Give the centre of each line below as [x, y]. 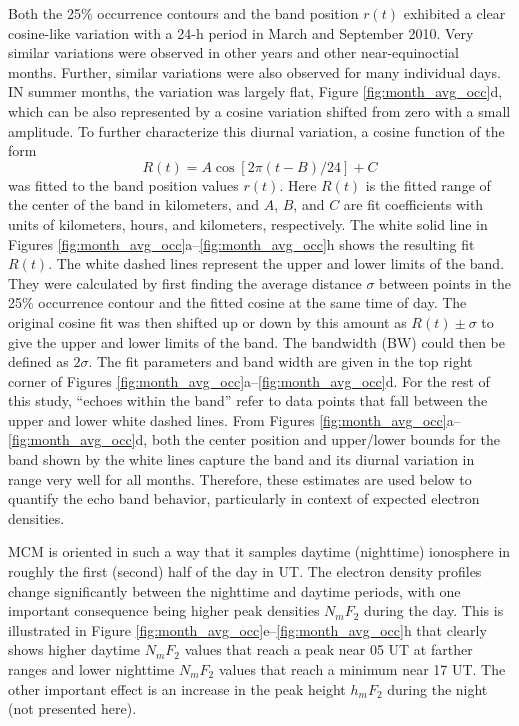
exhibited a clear [454, 13]
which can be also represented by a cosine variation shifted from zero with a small [259, 110]
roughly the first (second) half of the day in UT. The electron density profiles [245, 571]
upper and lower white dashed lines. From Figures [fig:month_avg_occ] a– [234, 419]
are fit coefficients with [413, 204]
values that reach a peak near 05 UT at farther [328, 649]
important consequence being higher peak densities [164, 610]
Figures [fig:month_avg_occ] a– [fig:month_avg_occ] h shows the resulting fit [241, 243]
